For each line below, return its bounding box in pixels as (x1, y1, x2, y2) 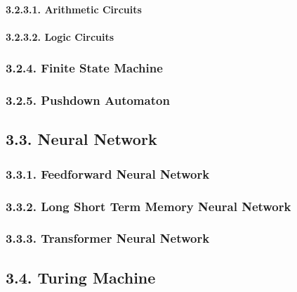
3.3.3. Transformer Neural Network (6, 229, 210, 247)
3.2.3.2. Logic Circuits (6, 29, 114, 44)
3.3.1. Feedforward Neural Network (6, 165, 210, 182)
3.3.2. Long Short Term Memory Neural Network (6, 197, 291, 215)
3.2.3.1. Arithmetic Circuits (6, 1, 142, 16)
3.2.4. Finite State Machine (6, 59, 163, 77)
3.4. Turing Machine (6, 266, 156, 288)
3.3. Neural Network (6, 128, 157, 150)
